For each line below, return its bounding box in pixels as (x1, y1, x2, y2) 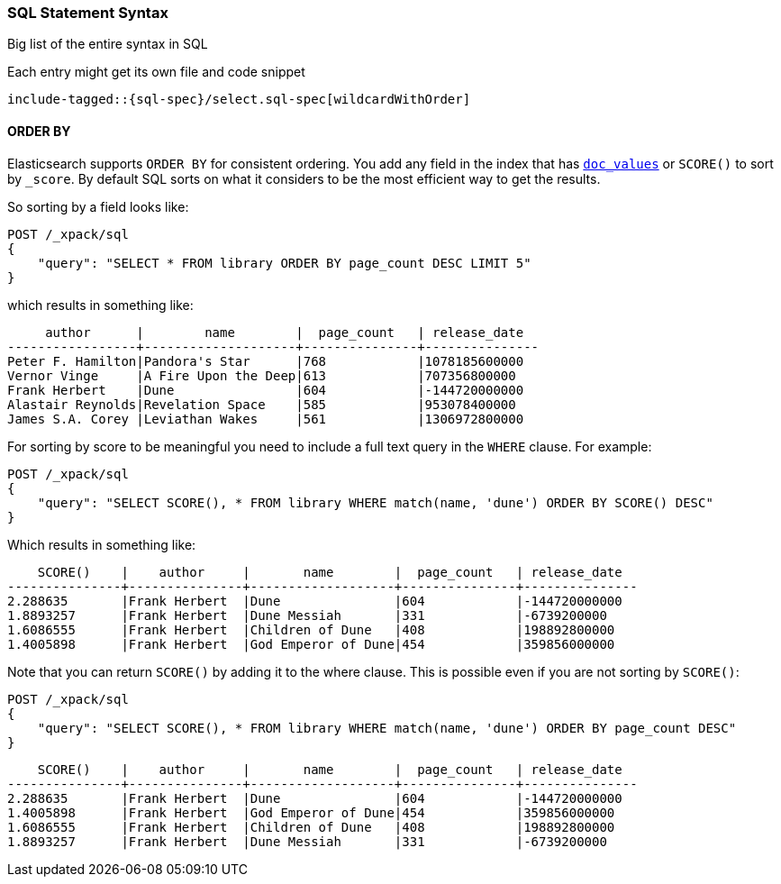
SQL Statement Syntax (7, 4, 168, 22)
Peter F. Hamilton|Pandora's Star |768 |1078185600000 (7, 353, 524, 369)
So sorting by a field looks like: (7, 198, 189, 214)
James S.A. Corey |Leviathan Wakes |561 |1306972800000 (7, 411, 524, 426)
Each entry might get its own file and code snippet (7, 64, 305, 80)
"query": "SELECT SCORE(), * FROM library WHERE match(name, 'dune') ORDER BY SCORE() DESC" (37, 495, 713, 510)
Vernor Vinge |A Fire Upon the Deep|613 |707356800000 (7, 368, 516, 383)
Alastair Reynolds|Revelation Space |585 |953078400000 (7, 396, 516, 412)
